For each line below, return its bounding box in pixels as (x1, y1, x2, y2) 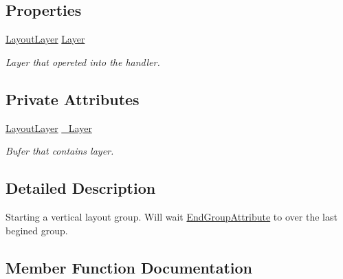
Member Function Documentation (5, 256, 253, 278)
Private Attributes (5, 88, 140, 109)
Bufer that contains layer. (5, 144, 114, 158)
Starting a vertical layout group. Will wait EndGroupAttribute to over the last (5, 209, 338, 223)
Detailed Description (5, 177, 156, 199)
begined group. (5, 223, 68, 237)
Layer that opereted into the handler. (5, 54, 160, 69)
